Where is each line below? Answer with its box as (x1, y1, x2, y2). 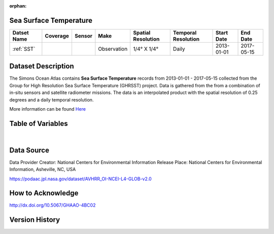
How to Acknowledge (9, 189, 79, 197)
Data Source (9, 146, 49, 154)
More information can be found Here (9, 106, 86, 112)
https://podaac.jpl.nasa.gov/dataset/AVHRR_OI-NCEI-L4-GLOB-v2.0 (9, 176, 152, 182)
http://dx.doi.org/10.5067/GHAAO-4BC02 (9, 202, 96, 208)
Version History (9, 216, 60, 224)
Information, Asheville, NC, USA (9, 166, 76, 173)
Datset (12, 29, 29, 36)
